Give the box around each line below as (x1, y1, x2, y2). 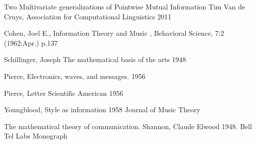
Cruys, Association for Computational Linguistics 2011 (4, 11, 171, 21)
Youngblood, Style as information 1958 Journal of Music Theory (4, 104, 201, 115)
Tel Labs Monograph (4, 131, 68, 141)
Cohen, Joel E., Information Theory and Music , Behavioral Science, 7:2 (4, 28, 224, 38)
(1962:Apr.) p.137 (4, 37, 58, 48)
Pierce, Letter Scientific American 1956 (4, 87, 124, 98)
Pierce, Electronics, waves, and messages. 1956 (4, 71, 145, 81)
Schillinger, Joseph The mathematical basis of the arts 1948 (4, 54, 186, 65)
